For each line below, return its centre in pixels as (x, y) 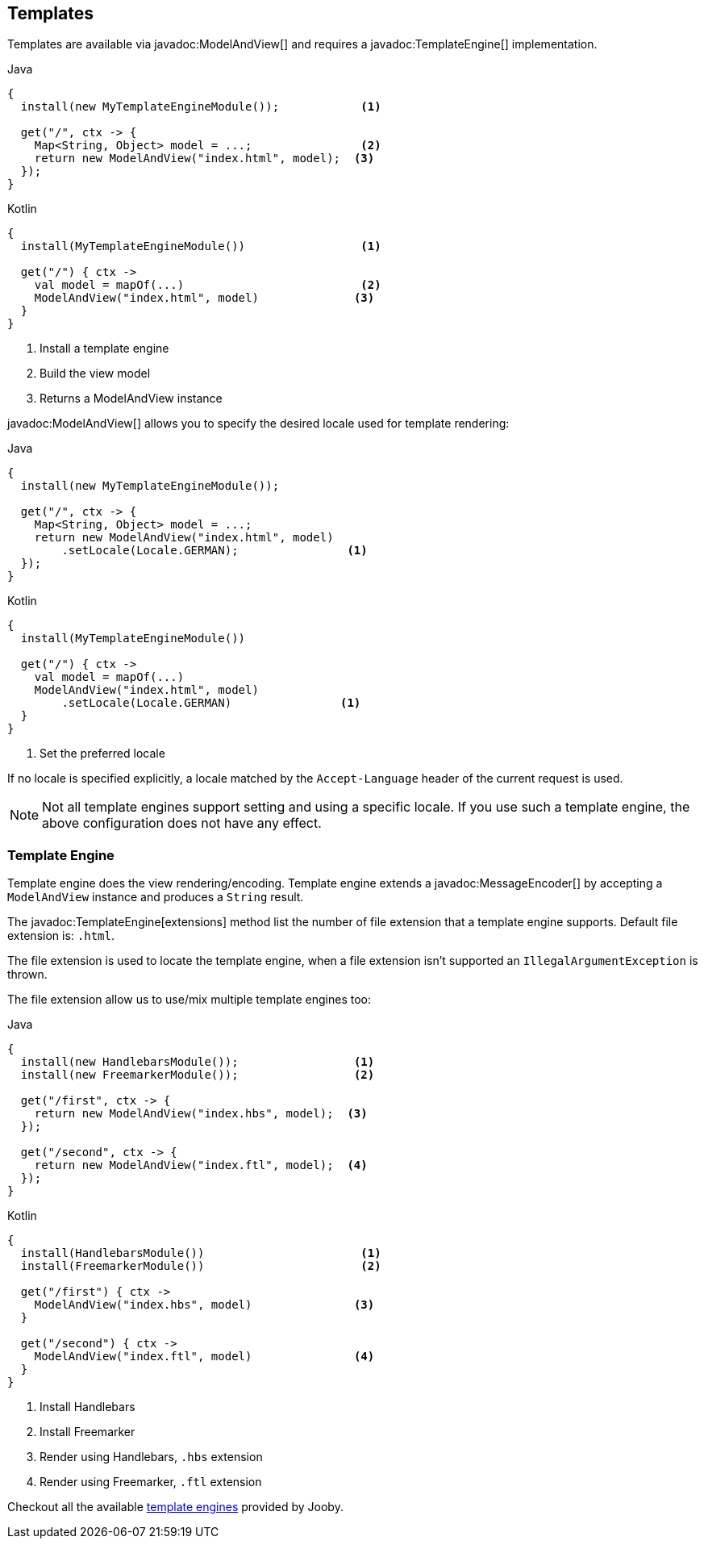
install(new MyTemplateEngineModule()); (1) (201, 107)
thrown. (27, 975)
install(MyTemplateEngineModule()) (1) (201, 246)
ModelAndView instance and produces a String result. (156, 897)
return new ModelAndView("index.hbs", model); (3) (201, 1114)
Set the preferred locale (102, 754)
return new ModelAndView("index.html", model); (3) (204, 159)
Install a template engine (104, 349)
